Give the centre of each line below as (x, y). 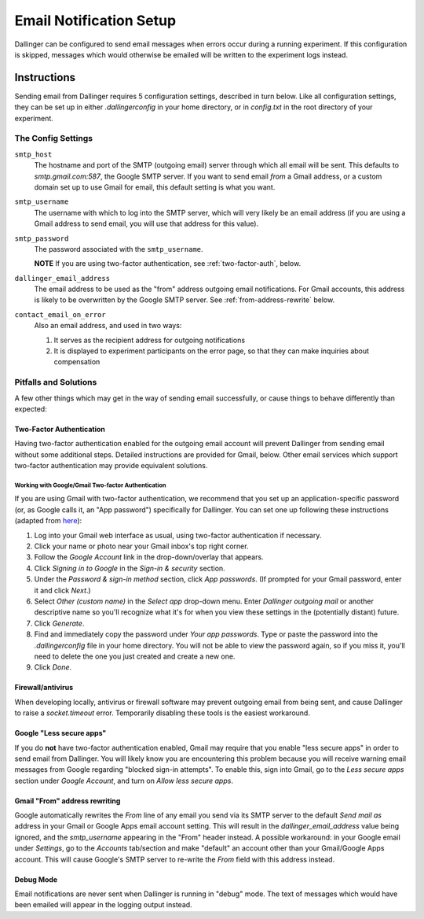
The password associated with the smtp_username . (119, 249)
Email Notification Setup (95, 20)
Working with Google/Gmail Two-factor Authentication (90, 485)
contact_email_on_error (60, 314)
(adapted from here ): (48, 521)
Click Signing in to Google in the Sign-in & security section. (130, 568)
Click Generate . (59, 623)
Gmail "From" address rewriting (68, 801)
